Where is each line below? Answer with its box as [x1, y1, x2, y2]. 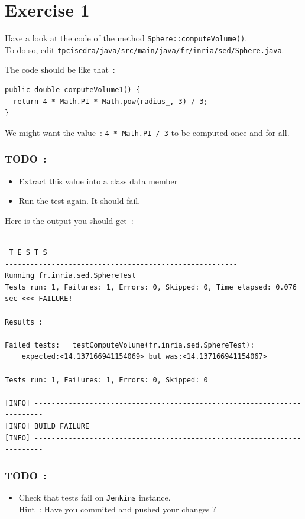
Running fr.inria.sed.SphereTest [5, 271, 136, 280]
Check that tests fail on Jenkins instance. [18, 491, 171, 503]
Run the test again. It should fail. [18, 194, 141, 207]
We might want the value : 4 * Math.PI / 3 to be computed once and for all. [5, 126, 290, 138]
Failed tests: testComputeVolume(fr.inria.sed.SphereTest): [5, 340, 255, 349]
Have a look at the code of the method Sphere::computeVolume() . [5, 32, 248, 44]
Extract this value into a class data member [18, 174, 178, 187]
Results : [5, 317, 43, 326]
